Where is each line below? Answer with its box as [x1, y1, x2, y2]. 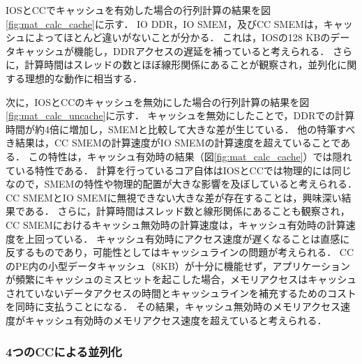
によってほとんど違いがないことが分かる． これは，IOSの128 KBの [24, 30, 331, 45]
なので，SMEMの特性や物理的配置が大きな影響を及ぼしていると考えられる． [6, 176, 358, 191]
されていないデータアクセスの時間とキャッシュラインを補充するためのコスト [6, 285, 356, 300]
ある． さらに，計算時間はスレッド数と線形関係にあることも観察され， [24, 204, 350, 218]
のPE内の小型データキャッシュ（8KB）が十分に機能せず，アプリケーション [6, 258, 350, 273]
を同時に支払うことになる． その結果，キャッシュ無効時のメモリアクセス [6, 299, 340, 314]
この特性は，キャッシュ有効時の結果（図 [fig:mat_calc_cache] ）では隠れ [28, 149, 352, 163]
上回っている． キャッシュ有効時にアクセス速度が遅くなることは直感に [24, 231, 350, 245]
